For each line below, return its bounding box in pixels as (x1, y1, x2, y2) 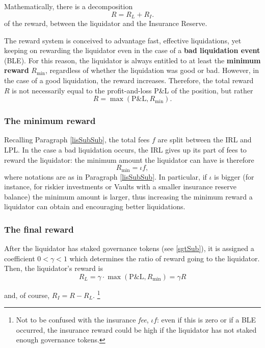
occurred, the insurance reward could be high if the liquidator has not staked (16, 324, 257, 335)
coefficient (4, 253, 35, 263)
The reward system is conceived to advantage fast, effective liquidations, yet (4, 35, 242, 45)
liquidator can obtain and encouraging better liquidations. (4, 201, 185, 212)
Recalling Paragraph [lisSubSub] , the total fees (4, 134, 150, 145)
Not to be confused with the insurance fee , (16, 314, 149, 325)
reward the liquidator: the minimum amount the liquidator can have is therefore (4, 154, 254, 165)
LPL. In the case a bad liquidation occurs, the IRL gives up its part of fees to (4, 144, 247, 155)
